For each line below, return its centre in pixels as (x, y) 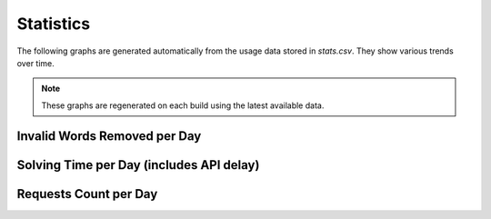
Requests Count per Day (87, 194)
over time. (35, 63)
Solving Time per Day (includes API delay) (138, 165)
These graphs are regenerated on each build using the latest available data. (183, 105)
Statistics (54, 24)
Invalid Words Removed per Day (109, 136)
